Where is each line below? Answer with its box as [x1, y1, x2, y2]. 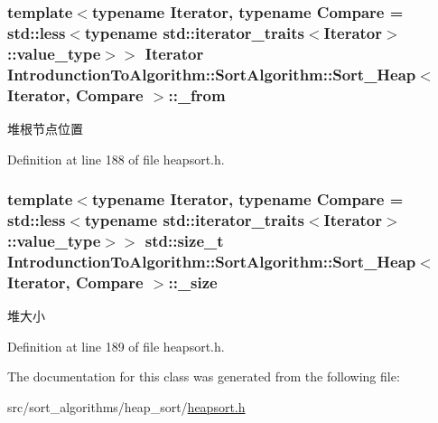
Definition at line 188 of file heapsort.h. [7, 149, 225, 168]
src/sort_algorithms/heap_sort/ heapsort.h [7, 397, 246, 416]
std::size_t [144, 229, 224, 251]
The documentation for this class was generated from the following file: [7, 367, 400, 386]
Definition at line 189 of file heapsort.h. [7, 336, 225, 355]
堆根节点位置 [7, 118, 83, 137]
